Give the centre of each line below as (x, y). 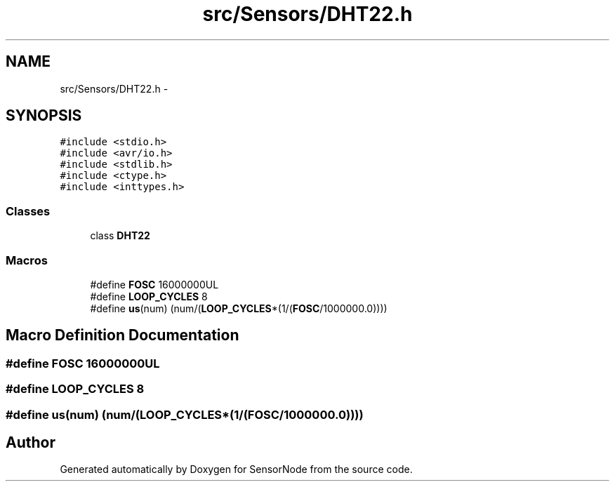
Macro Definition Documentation (123, 335)
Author (31, 442)
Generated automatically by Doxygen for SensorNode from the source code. (236, 469)
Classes (28, 211)
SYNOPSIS (44, 116)
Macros (27, 260)
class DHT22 (120, 236)
